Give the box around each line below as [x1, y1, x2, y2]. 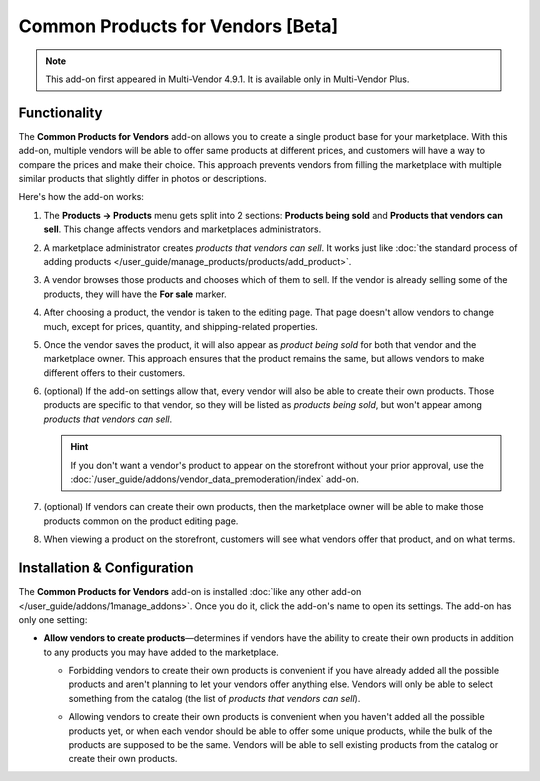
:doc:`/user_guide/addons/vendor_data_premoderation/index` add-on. [70, 473, 359, 485]
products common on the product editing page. [43, 515, 239, 527]
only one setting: [18, 613, 88, 625]
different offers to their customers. [43, 366, 186, 379]
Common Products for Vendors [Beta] [18, 15, 339, 37]
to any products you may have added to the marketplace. [43, 646, 279, 658]
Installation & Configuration [18, 560, 194, 577]
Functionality [18, 104, 103, 121]
